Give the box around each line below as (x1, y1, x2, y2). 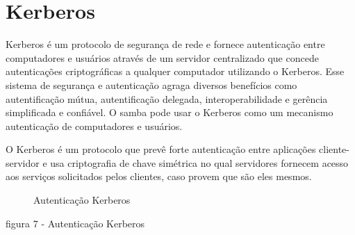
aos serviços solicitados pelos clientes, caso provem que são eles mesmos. (6, 169, 312, 184)
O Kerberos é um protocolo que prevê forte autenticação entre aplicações (6, 142, 316, 156)
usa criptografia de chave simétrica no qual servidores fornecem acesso (50, 155, 349, 170)
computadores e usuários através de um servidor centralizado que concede (6, 50, 319, 65)
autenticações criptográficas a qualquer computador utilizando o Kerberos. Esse (6, 64, 345, 79)
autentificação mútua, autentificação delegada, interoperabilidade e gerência (6, 91, 328, 106)
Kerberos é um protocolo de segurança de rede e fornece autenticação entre (6, 37, 325, 51)
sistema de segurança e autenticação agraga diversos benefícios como (6, 77, 297, 92)
